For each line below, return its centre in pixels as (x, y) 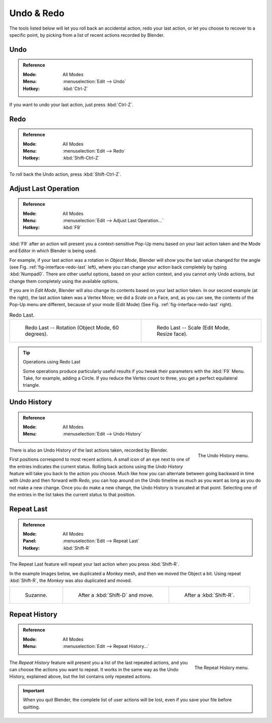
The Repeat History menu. (222, 668)
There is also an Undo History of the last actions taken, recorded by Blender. (89, 450)
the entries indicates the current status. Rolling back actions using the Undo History (96, 466)
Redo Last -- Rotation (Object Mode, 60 (72, 327)
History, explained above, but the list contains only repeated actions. (80, 677)
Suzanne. (36, 595)
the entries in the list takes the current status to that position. (73, 495)
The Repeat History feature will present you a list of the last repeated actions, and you (99, 663)
